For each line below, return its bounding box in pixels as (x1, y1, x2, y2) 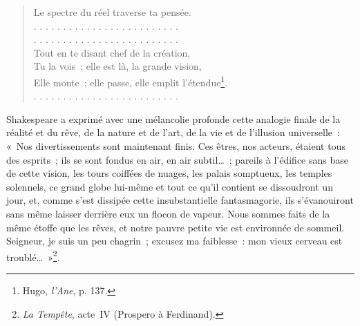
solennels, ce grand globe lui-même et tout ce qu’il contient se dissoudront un (6, 179, 333, 193)
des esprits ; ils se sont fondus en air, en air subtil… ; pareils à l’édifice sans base (6, 152, 348, 166)
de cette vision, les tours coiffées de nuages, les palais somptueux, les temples (6, 166, 332, 180)
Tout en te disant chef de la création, (33, 45, 191, 59)
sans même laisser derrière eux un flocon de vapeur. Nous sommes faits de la (6, 206, 330, 220)
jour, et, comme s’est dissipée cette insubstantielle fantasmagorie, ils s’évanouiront (6, 193, 354, 207)
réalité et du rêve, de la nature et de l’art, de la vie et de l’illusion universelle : (6, 125, 340, 140)
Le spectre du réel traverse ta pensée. (33, 5, 191, 19)
